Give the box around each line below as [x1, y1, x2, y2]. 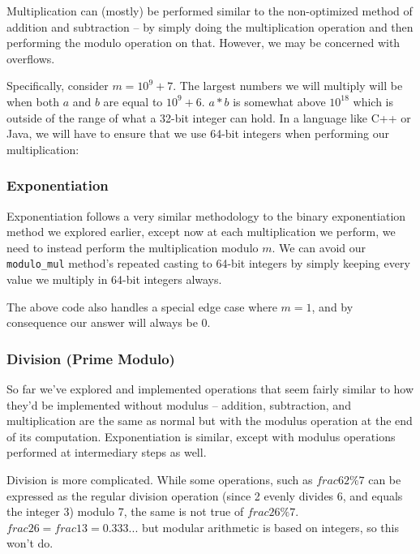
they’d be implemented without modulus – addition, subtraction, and [6, 396, 351, 413]
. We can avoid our [272, 238, 366, 256]
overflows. [6, 49, 55, 67]
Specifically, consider [6, 77, 109, 94]
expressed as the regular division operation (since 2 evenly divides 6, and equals [6, 487, 403, 504]
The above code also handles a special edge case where [6, 298, 277, 315]
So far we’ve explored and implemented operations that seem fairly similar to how [6, 380, 414, 397]
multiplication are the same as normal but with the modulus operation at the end [6, 412, 413, 429]
